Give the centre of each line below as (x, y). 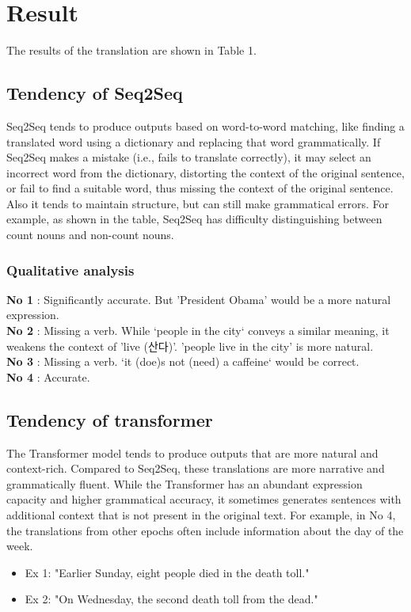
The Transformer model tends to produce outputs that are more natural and (192, 452)
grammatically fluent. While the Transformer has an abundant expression (185, 483)
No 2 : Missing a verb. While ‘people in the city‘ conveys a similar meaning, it (198, 331)
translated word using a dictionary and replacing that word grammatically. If (194, 141)
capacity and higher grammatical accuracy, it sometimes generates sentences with (204, 499)
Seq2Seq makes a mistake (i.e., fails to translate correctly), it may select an (189, 157)
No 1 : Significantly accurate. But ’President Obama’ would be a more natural (199, 299)
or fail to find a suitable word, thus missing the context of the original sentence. (200, 188)
